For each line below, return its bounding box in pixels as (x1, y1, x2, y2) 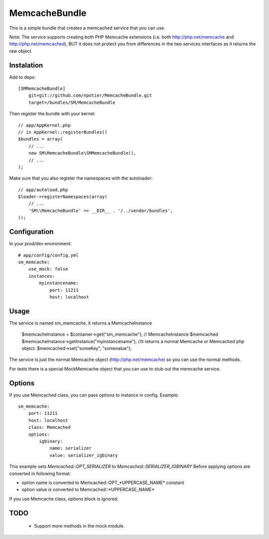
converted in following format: (9, 470, 71, 476)
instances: (28, 273, 55, 279)
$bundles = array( (18, 136, 63, 142)
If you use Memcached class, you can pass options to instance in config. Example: (9, 392, 179, 398)
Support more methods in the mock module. (34, 523, 125, 529)
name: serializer (49, 445, 92, 451)
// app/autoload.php (18, 187, 68, 192)
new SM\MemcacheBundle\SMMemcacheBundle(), (28, 150, 136, 156)
